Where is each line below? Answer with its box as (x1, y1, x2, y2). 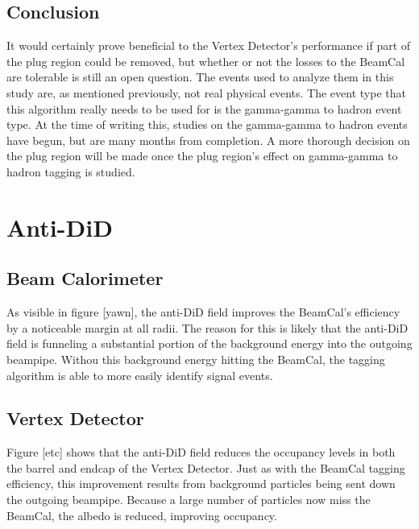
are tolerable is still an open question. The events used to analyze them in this (6, 68, 394, 85)
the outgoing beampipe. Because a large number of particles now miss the (6, 491, 371, 508)
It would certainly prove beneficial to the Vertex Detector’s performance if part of (6, 37, 411, 54)
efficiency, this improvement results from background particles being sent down (6, 475, 396, 492)
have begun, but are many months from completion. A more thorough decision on (6, 131, 410, 148)
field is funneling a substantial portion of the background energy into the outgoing (6, 335, 413, 352)
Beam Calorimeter (6, 266, 164, 291)
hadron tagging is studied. (6, 163, 135, 180)
